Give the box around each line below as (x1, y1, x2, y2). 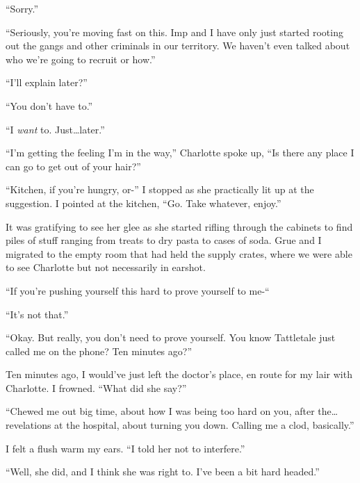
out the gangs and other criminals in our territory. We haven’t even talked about (6, 38, 350, 53)
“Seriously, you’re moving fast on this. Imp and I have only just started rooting (6, 24, 343, 39)
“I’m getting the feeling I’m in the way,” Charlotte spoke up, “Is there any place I (6, 145, 354, 160)
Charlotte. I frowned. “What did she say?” (6, 380, 187, 395)
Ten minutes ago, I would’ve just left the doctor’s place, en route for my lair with (6, 367, 352, 382)
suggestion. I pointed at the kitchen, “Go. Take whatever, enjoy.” (6, 195, 281, 210)
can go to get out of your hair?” (6, 158, 141, 173)
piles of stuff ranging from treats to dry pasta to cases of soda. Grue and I (6, 233, 322, 247)
